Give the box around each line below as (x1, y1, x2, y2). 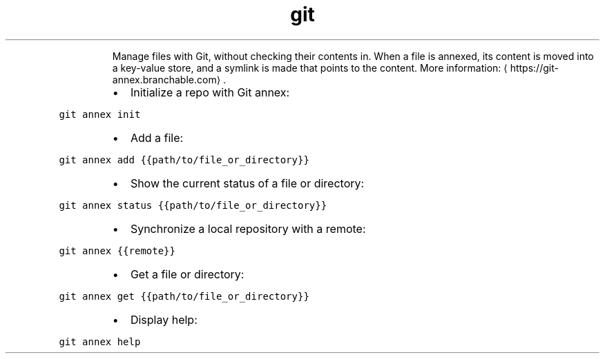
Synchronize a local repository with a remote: (130, 221, 366, 236)
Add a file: (130, 130, 184, 145)
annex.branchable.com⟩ (112, 73, 221, 85)
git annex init (59, 108, 141, 120)
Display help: (130, 312, 198, 327)
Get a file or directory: (130, 267, 244, 281)
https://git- (510, 61, 559, 74)
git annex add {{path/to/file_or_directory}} (59, 154, 309, 165)
